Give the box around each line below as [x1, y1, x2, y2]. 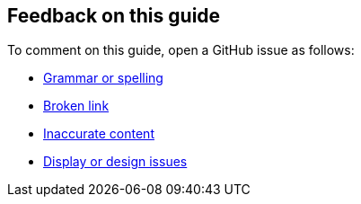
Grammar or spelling [43, 70, 163, 86]
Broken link [43, 98, 110, 114]
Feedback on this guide [7, 4, 221, 27]
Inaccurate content [43, 126, 154, 142]
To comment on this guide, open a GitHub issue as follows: [7, 42, 355, 58]
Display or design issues [43, 154, 188, 170]
